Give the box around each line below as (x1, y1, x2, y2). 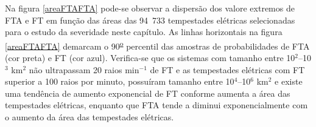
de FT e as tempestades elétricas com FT (150, 63, 305, 76)
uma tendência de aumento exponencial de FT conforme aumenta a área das (5, 86, 290, 99)
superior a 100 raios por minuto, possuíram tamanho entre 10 (5, 75, 234, 88)
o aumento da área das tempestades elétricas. (5, 111, 174, 123)
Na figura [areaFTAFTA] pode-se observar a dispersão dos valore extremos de (5, 2, 295, 14)
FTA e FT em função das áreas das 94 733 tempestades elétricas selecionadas (5, 13, 295, 26)
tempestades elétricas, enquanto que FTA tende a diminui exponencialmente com (5, 99, 308, 111)
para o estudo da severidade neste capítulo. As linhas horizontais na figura (5, 25, 283, 38)
